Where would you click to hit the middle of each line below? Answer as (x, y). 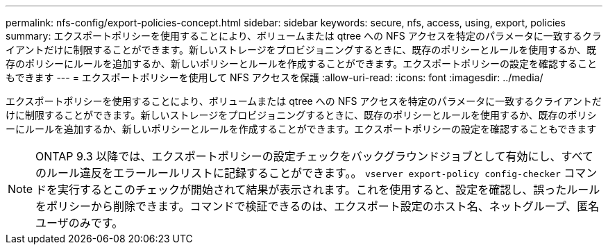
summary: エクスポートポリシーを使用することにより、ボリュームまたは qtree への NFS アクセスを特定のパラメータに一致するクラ (304, 36)
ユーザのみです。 (79, 223)
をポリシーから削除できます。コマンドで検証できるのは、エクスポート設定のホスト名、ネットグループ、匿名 (318, 206)
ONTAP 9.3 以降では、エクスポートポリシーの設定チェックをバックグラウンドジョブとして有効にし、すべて (314, 156)
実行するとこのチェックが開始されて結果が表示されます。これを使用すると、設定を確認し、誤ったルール (329, 190)
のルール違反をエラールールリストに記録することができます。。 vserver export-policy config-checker (298, 173)
